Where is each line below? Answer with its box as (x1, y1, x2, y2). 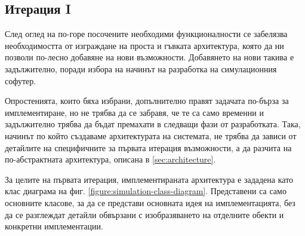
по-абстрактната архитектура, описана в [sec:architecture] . (5, 153, 216, 165)
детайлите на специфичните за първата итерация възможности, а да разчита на (5, 141, 292, 154)
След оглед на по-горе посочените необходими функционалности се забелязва (5, 27, 288, 40)
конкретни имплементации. (5, 220, 103, 232)
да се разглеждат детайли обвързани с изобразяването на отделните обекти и (5, 208, 284, 220)
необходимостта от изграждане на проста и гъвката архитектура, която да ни (5, 39, 284, 51)
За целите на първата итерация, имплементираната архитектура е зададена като (5, 173, 294, 185)
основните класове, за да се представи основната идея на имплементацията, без (5, 196, 295, 209)
